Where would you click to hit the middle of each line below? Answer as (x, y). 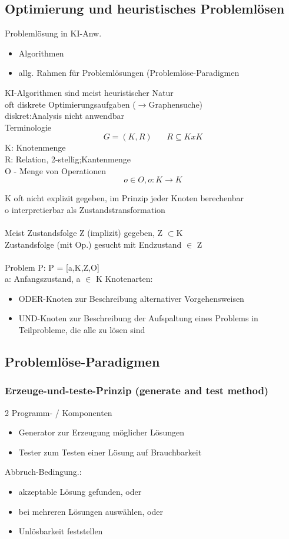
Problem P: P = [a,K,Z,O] (52, 267)
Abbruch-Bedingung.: (43, 472)
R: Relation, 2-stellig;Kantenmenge (68, 159)
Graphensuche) (176, 104)
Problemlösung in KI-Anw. (53, 33)
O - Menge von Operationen (55, 170)
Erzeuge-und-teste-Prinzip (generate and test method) (137, 390)
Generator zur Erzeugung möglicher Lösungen (101, 432)
